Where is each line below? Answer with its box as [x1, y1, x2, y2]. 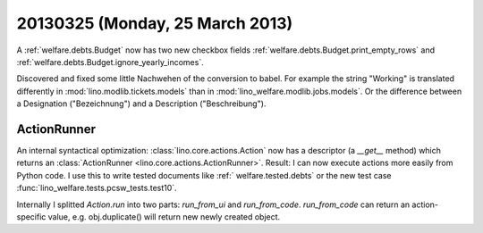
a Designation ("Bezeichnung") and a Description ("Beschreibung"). [16, 98, 267, 109]
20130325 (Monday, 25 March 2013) [16, 13, 293, 33]
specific [16, 211, 47, 222]
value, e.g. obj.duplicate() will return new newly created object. [47, 211, 281, 222]
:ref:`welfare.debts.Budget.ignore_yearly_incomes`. [16, 56, 205, 67]
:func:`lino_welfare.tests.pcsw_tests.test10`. [16, 183, 178, 194]
